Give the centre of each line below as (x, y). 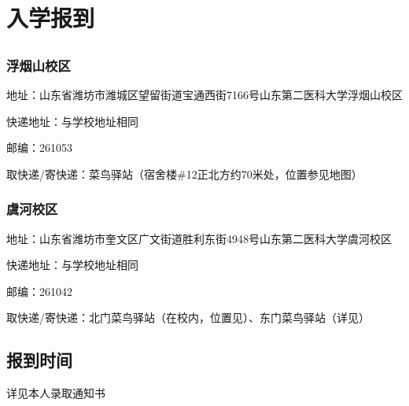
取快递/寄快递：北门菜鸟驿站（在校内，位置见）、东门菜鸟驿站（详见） (188, 317)
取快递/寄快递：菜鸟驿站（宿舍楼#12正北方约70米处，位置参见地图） (184, 173)
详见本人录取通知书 (56, 393)
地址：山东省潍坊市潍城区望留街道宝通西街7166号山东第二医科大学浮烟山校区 (204, 95)
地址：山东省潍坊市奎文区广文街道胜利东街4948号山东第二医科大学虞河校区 (199, 238)
